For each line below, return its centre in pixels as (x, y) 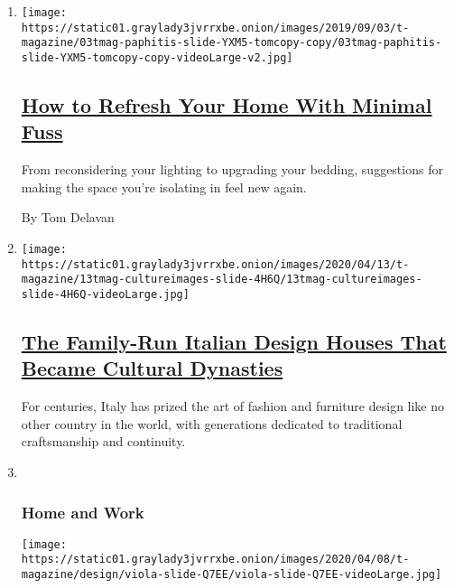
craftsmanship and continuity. (103, 441)
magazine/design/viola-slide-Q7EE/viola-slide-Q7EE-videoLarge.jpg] (232, 575)
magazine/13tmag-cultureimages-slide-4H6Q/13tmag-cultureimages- (222, 280)
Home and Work (83, 512)
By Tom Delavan (68, 217)
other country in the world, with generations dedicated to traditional (212, 423)
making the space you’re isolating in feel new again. (164, 187)
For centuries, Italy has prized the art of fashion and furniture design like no (233, 406)
